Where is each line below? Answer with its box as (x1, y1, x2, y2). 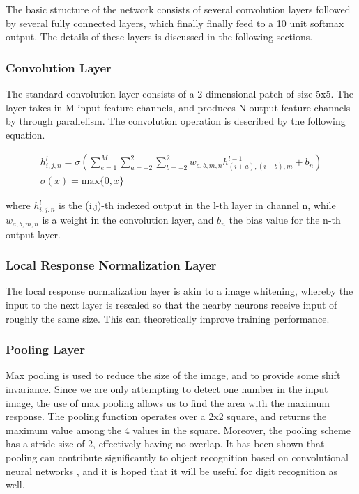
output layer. (6, 226, 61, 241)
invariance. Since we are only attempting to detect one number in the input (6, 382, 328, 396)
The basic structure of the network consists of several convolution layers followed (6, 2, 351, 16)
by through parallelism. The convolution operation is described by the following (6, 114, 346, 128)
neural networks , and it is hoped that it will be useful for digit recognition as (6, 463, 338, 478)
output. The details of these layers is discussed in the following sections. (6, 29, 313, 44)
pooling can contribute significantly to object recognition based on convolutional (6, 450, 349, 464)
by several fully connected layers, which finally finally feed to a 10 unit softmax (6, 15, 344, 30)
